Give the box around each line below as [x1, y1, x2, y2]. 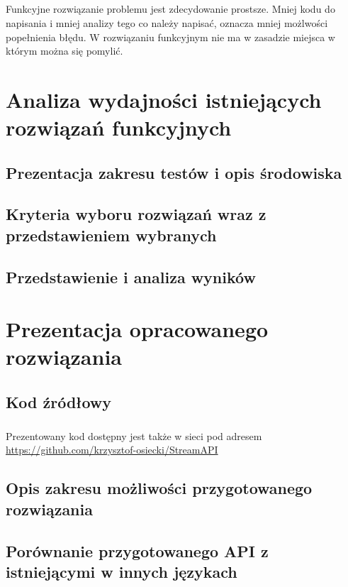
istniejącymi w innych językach [6, 560, 237, 582]
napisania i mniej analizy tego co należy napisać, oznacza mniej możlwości [6, 15, 328, 30]
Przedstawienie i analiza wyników [6, 265, 256, 287]
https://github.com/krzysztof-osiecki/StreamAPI [6, 442, 218, 457]
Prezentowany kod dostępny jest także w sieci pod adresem [6, 428, 262, 443]
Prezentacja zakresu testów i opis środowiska [6, 161, 342, 183]
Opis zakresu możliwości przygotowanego [6, 477, 313, 499]
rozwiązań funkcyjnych [6, 113, 232, 142]
